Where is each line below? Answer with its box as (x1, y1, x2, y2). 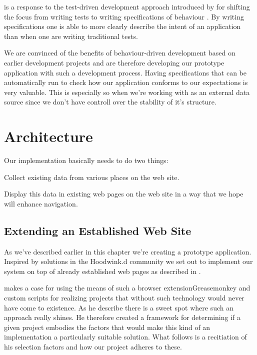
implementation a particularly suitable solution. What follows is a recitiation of (4, 331, 247, 342)
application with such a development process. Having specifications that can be (4, 67, 246, 77)
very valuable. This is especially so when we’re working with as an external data (4, 86, 250, 97)
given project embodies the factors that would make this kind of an (4, 321, 210, 332)
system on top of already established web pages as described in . (4, 265, 201, 276)
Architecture (4, 126, 93, 146)
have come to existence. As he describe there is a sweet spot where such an (4, 302, 234, 312)
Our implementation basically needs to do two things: (4, 155, 168, 165)
